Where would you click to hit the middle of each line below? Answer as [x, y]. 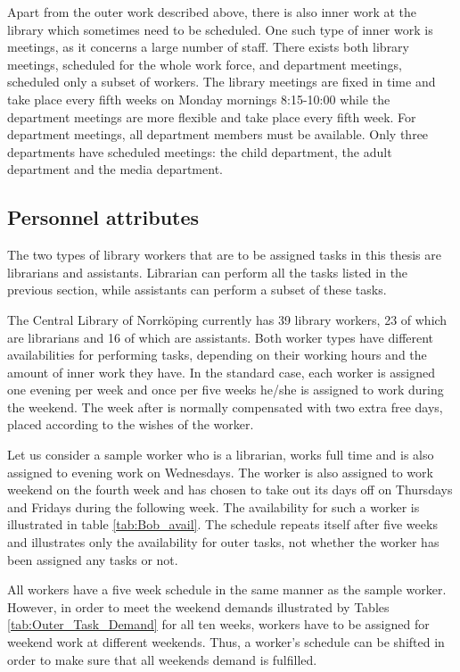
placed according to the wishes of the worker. [131, 424]
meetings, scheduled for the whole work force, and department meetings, [205, 64]
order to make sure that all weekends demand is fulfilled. [162, 659]
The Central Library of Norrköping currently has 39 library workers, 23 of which [227, 319]
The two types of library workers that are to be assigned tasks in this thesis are [224, 255]
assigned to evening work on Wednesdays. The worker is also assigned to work [220, 472]
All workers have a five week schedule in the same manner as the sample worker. [227, 589]
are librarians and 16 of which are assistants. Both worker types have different [221, 337]
